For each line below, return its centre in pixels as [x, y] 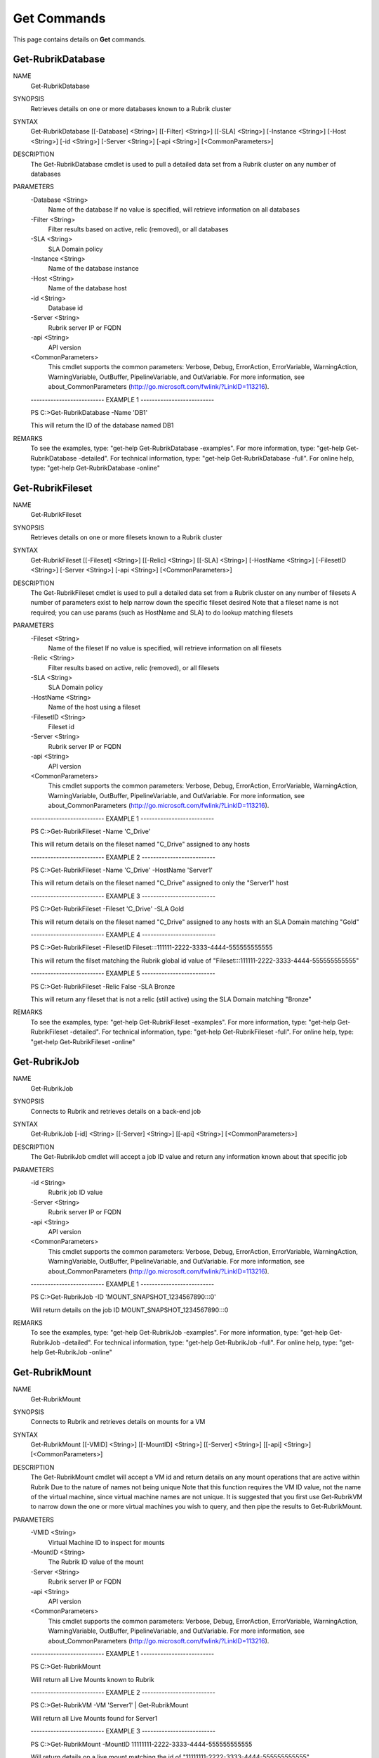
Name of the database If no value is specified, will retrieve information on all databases [174, 210]
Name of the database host [87, 288]
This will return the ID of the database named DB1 [102, 425]
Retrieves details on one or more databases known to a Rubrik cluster [131, 108]
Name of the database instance [94, 269]
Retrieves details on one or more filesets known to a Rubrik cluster [126, 537]
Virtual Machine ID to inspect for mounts [106, 1542]
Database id [66, 308]
